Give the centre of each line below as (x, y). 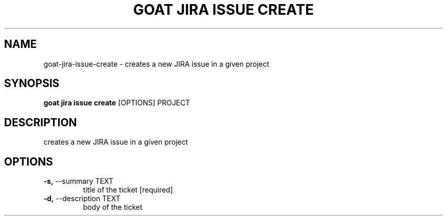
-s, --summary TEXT (79, 181)
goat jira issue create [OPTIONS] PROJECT (117, 103)
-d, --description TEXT (82, 199)
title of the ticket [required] (128, 190)
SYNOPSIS (32, 84)
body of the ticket (113, 207)
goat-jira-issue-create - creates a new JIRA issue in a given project (156, 64)
